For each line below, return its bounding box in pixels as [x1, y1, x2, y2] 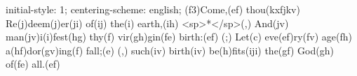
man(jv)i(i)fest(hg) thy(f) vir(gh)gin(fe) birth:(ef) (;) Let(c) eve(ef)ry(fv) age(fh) [6, 29, 352, 44]
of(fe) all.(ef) [6, 56, 60, 71]
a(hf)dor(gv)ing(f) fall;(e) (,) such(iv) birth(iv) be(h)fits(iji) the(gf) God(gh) [6, 43, 334, 57]
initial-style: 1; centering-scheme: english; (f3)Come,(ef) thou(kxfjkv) [6, 2, 300, 16]
